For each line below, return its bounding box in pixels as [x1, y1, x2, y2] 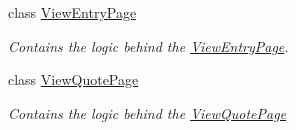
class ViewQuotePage [8, 69, 139, 90]
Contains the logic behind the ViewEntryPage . [8, 35, 289, 56]
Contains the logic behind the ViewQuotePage [8, 102, 287, 123]
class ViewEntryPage [8, 2, 137, 22]
